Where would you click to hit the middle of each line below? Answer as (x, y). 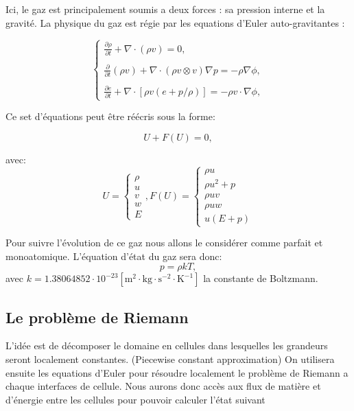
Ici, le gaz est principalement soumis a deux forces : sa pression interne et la (165, 9)
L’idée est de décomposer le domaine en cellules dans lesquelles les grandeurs (167, 345)
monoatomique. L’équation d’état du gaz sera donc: (114, 256)
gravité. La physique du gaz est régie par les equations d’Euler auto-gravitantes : (175, 22)
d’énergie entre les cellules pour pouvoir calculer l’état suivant (135, 399)
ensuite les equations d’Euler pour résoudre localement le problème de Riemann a (177, 372)
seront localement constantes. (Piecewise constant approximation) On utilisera (170, 359)
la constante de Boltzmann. (261, 278)
